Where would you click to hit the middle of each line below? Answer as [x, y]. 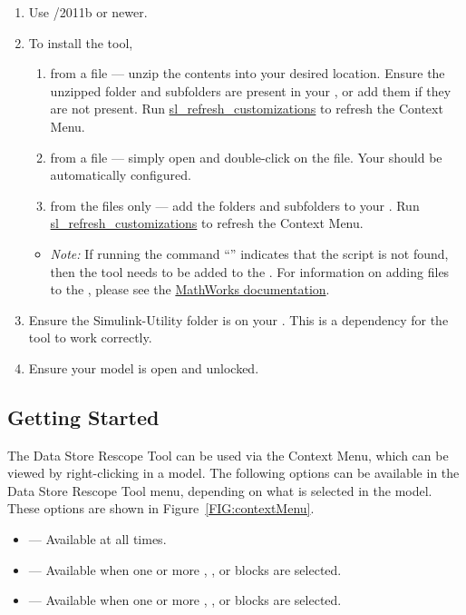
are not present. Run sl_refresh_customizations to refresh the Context [247, 109]
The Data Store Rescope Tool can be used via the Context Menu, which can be [228, 455]
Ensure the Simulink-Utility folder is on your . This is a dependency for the [238, 319]
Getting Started [83, 417]
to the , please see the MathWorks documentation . [190, 289]
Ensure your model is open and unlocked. [144, 367]
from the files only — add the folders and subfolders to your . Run [235, 205]
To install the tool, [81, 42]
